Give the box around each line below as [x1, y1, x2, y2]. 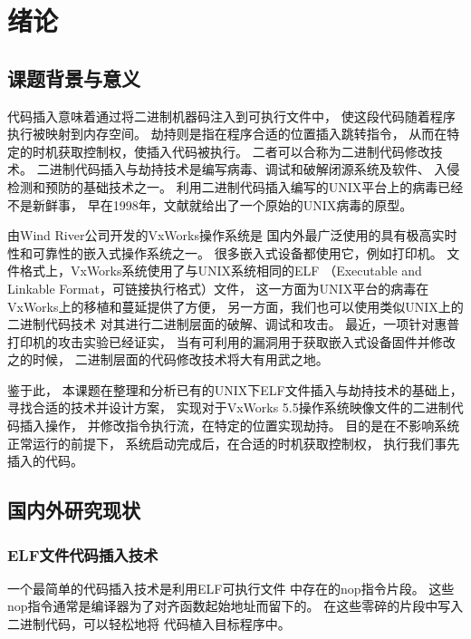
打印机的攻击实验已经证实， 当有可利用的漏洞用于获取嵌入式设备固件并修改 [7, 332, 456, 351]
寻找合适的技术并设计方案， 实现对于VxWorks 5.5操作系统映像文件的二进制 [7, 398, 451, 417]
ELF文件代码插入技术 [7, 543, 159, 566]
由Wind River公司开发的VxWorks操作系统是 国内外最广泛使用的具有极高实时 [7, 226, 457, 245]
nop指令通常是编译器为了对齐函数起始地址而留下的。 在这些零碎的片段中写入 [7, 596, 464, 615]
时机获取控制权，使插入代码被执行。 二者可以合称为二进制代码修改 [32, 141, 430, 160]
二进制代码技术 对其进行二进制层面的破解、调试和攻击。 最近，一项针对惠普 [7, 315, 460, 334]
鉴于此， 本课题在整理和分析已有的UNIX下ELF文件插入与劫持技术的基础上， [7, 380, 463, 399]
